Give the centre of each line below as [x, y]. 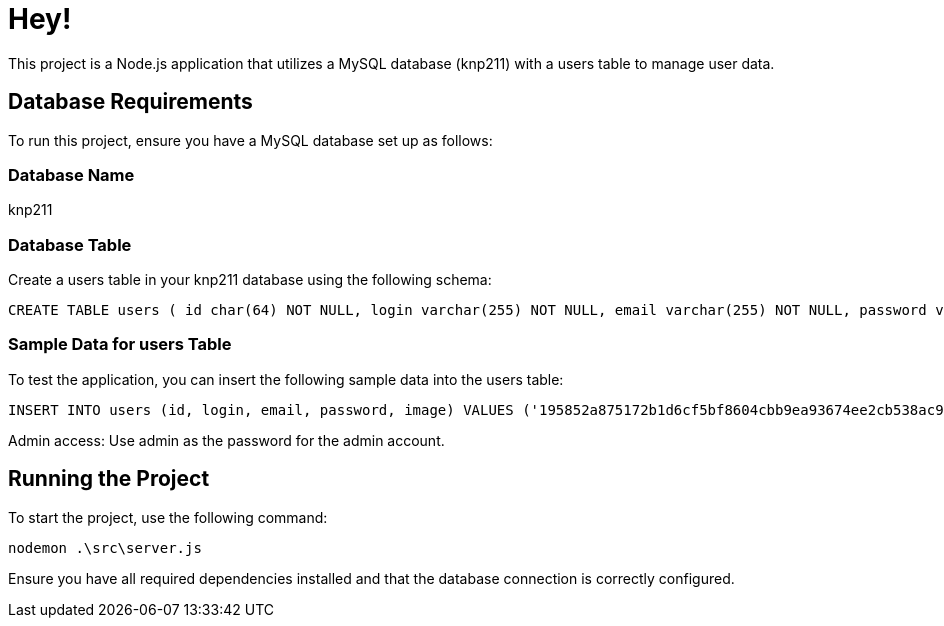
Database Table [70, 244]
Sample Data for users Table [120, 344]
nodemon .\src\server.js [105, 547]
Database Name [71, 174]
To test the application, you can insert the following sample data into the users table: [286, 379]
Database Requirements [130, 102]
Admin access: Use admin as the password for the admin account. [226, 440]
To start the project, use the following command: [168, 517]
